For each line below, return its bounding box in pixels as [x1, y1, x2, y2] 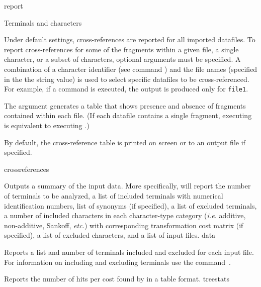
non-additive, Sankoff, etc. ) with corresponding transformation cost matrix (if [4, 220, 243, 230]
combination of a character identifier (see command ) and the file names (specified [4, 63, 257, 74]
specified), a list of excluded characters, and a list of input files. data [4, 230, 216, 240]
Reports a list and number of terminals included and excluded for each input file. [4, 246, 254, 257]
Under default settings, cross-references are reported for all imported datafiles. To [4, 34, 255, 45]
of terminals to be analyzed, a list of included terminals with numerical [4, 190, 223, 201]
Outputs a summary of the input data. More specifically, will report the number [4, 180, 251, 191]
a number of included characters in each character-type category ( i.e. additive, [4, 210, 246, 221]
